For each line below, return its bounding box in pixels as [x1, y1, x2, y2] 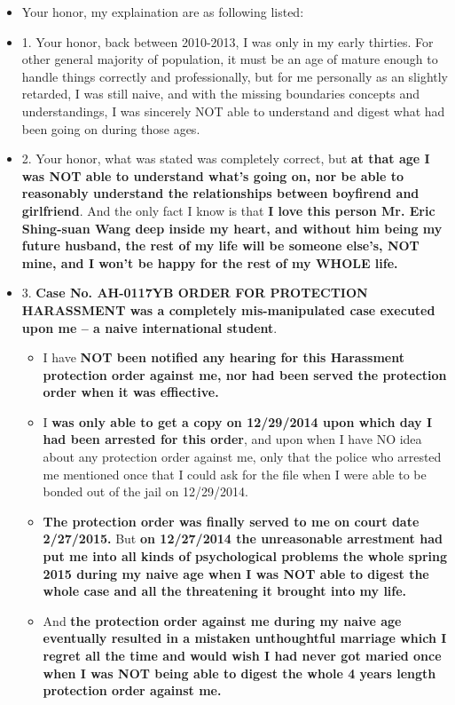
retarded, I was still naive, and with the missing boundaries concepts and [21, 84, 420, 103]
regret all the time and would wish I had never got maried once [43, 646, 442, 664]
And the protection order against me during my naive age [43, 611, 402, 630]
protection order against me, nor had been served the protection [43, 365, 447, 384]
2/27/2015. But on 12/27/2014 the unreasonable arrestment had [43, 529, 443, 548]
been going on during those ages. [21, 119, 200, 138]
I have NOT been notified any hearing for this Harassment [43, 348, 404, 367]
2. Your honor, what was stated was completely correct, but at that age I [21, 149, 430, 168]
